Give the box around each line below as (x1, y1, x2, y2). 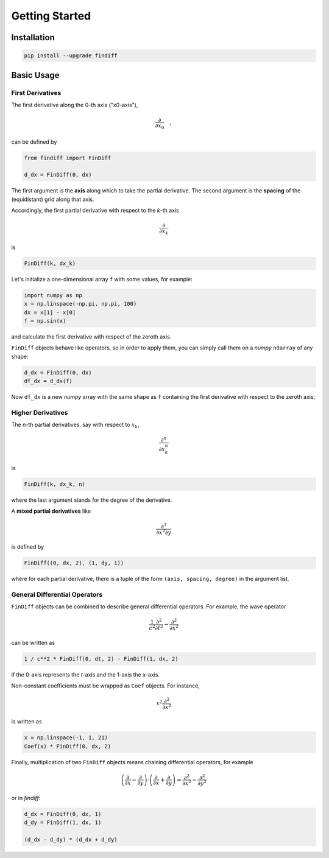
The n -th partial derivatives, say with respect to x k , (11, 421, 140, 430)
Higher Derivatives (11, 408, 68, 417)
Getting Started (11, 9, 91, 23)
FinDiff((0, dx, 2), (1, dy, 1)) (24, 560, 124, 566)
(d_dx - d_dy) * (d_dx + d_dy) (24, 836, 118, 843)
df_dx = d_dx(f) (24, 378, 73, 385)
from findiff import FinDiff (24, 154, 111, 161)
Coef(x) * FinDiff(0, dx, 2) (24, 743, 111, 750)
